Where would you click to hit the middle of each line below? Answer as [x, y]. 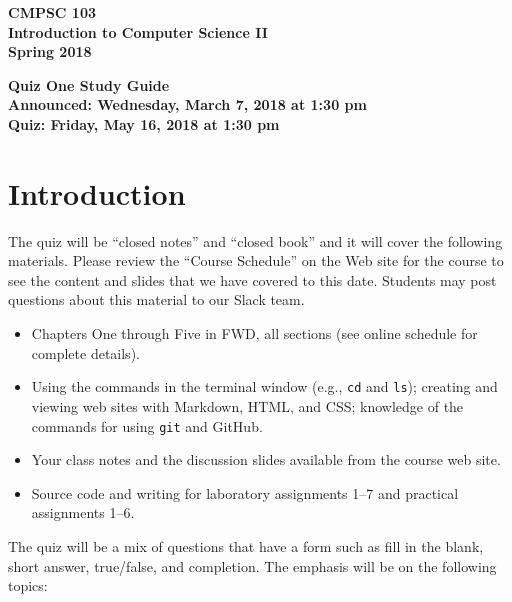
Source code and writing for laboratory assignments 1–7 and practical [245, 492]
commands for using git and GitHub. [147, 425]
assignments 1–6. [83, 512]
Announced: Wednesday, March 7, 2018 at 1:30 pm [187, 104]
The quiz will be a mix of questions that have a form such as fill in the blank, [246, 545]
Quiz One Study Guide [89, 84]
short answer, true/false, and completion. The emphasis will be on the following [252, 565]
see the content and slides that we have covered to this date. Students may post [252, 279]
